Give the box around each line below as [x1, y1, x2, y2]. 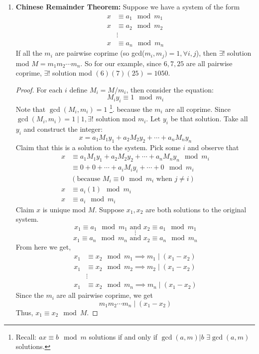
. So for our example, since [80, 58, 162, 68]
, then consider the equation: [126, 84, 214, 94]
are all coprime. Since [165, 103, 231, 114]
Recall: [15, 331, 37, 342]
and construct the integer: [23, 124, 103, 134]
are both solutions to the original [145, 204, 247, 214]
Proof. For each [15, 84, 63, 94]
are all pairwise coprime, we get [56, 290, 153, 300]
